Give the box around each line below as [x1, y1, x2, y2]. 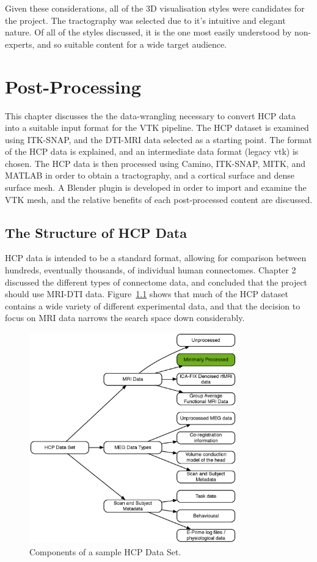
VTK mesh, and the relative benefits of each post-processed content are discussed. [5, 193, 313, 205]
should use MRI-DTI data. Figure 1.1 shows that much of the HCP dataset [5, 287, 288, 300]
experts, [5, 37, 35, 50]
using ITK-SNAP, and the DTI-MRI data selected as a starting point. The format [5, 133, 313, 146]
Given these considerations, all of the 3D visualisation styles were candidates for [5, 2, 305, 14]
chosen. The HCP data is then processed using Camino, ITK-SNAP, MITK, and [5, 157, 305, 169]
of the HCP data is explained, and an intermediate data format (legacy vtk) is [5, 145, 299, 158]
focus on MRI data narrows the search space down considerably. [5, 311, 245, 324]
